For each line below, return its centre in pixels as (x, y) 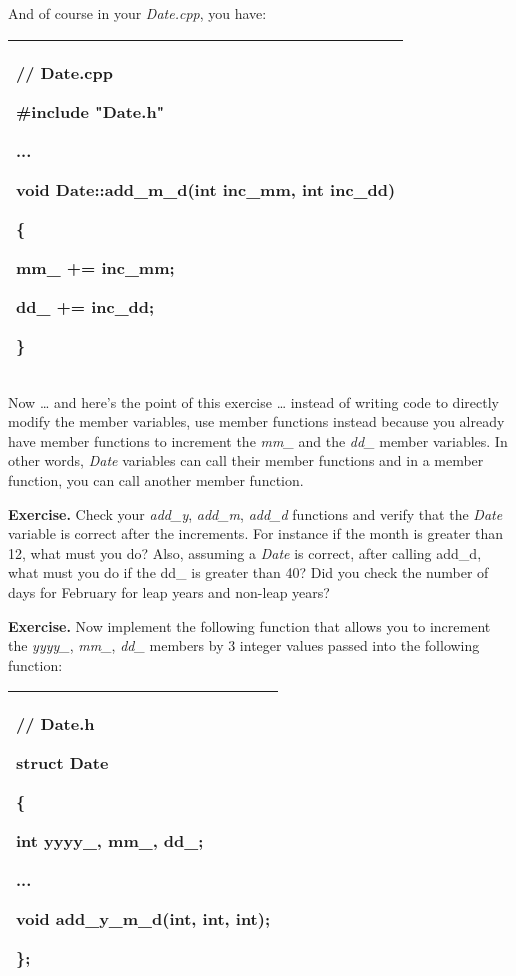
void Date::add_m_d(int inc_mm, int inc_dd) (206, 189)
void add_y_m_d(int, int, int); (143, 919)
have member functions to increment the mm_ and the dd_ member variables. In (258, 440)
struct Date (62, 763)
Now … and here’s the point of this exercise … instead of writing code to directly (253, 401)
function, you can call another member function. (156, 479)
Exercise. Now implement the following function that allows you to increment (249, 625)
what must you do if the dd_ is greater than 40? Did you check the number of (248, 572)
